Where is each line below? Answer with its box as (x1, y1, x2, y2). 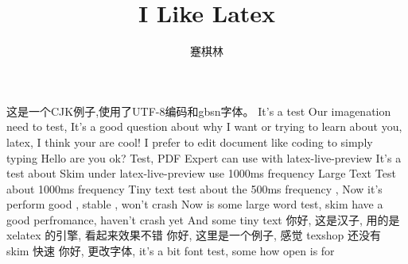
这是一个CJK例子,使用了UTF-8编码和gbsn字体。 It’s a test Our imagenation (6, 102, 391, 119)
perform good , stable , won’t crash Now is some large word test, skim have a (6, 196, 383, 212)
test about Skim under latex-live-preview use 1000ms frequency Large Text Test (6, 165, 396, 182)
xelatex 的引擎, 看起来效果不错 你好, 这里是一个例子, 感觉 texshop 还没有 (6, 227, 381, 243)
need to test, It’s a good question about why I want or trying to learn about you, (6, 118, 402, 135)
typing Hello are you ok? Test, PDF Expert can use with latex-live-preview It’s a (6, 149, 402, 166)
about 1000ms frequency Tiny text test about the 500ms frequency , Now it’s (6, 180, 383, 197)
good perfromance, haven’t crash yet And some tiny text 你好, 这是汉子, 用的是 (6, 211, 400, 228)
